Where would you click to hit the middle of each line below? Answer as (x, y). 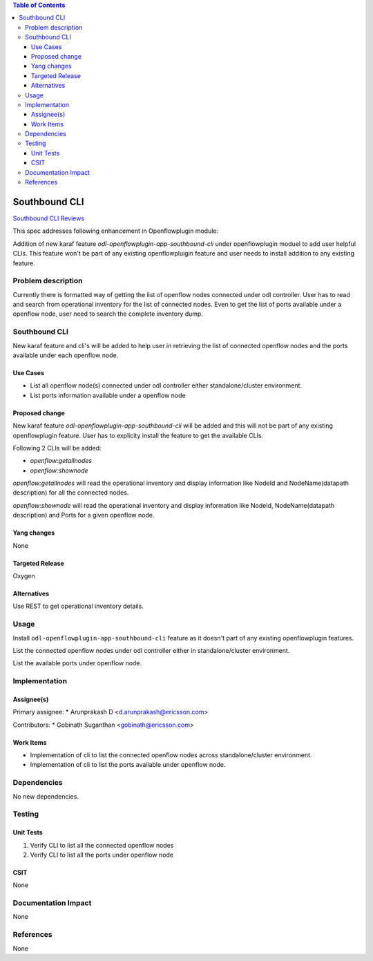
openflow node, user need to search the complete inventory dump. (108, 314)
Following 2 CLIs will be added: (57, 448)
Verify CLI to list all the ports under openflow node (102, 855)
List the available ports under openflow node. (77, 663)
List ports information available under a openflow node (108, 395)
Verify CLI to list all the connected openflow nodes (102, 845)
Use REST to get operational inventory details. (78, 606)
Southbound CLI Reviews (49, 218)
